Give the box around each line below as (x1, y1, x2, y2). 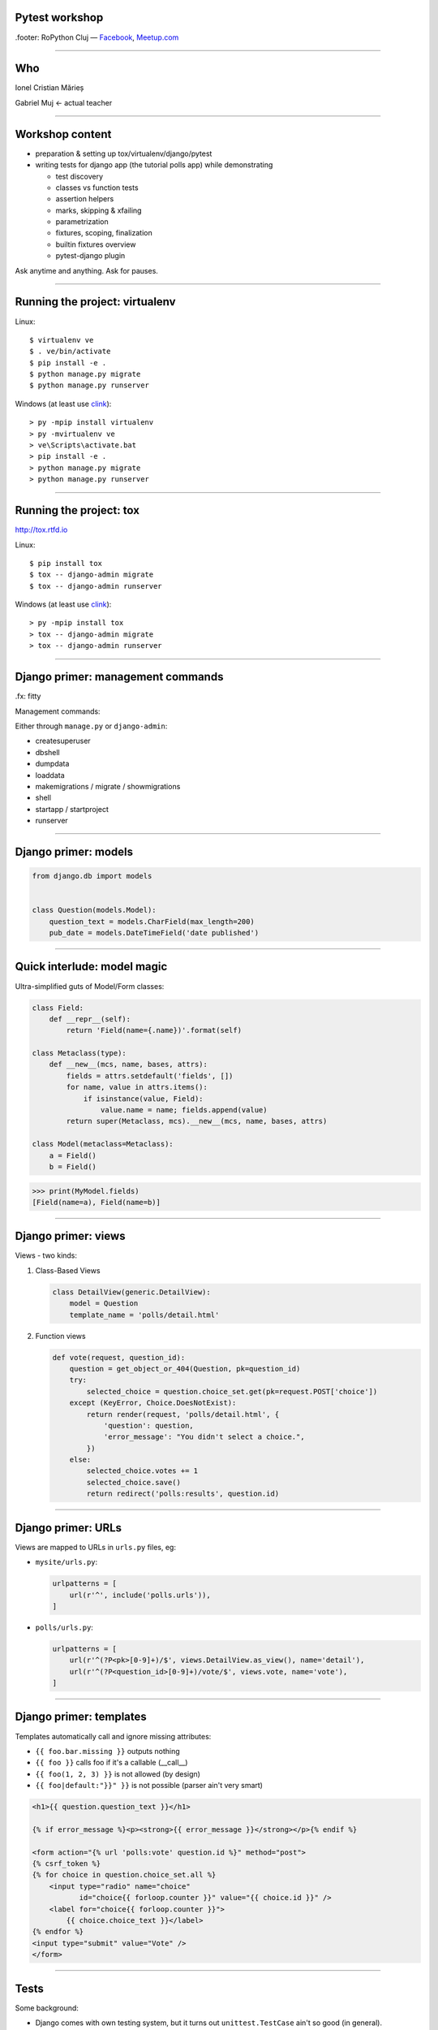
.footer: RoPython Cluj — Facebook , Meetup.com (15, 32, 179, 42)
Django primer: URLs (15, 1521, 122, 1535)
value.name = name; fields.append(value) (100, 1105, 268, 1115)
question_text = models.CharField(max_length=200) (49, 917, 255, 926)
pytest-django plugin (55, 251, 126, 261)
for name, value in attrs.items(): (66, 1082, 208, 1092)
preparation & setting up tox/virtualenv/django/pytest (35, 149, 213, 158)
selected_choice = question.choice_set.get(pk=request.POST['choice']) (86, 1387, 378, 1396)
